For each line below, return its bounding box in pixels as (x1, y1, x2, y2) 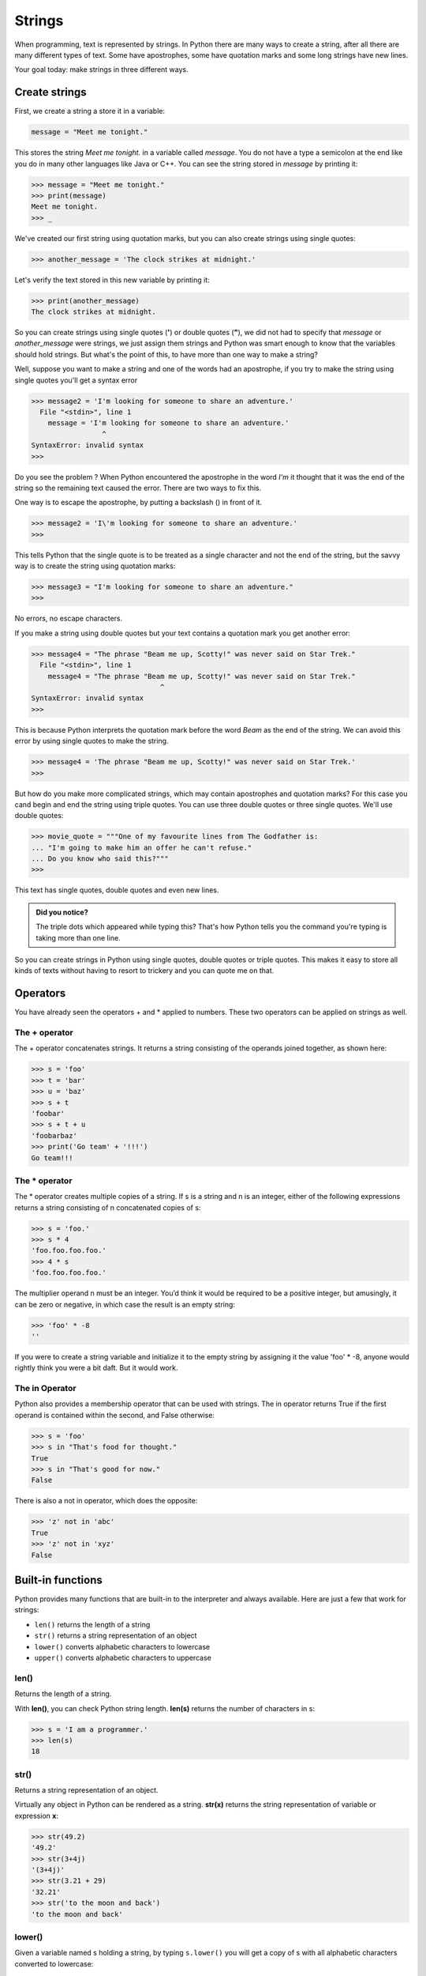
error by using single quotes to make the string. (14, 736, 169, 746)
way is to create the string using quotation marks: (14, 561, 176, 571)
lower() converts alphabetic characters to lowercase (34, 1642, 211, 1651)
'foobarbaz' (31, 1131, 78, 1140)
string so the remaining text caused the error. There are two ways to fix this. (14, 483, 262, 492)
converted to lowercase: (14, 1959, 94, 1968)
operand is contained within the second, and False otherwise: (14, 1410, 215, 1420)
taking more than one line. (35, 933, 121, 942)
